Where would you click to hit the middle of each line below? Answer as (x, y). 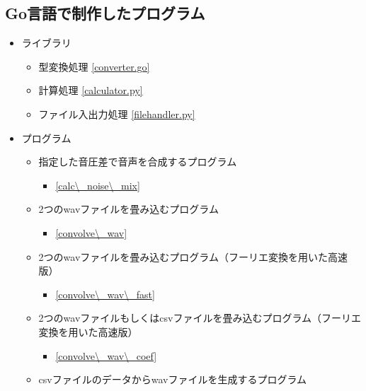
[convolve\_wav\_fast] (105, 294)
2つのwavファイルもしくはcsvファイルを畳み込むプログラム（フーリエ (200, 318)
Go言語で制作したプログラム (105, 13)
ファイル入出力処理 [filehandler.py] (117, 113)
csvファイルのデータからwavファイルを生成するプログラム (173, 379)
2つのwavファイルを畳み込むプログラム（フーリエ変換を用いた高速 (193, 256)
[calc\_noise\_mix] (98, 185)
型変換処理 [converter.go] (94, 66)
